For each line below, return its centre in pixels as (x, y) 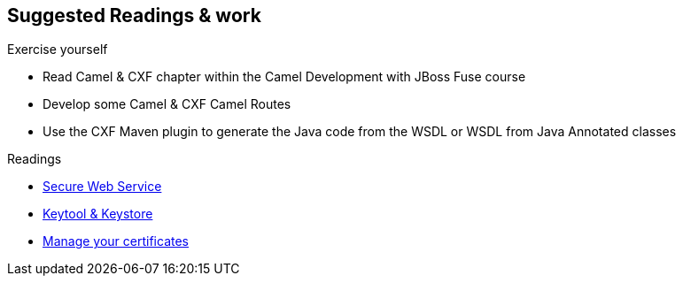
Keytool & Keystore (98, 214)
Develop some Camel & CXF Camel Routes (167, 104)
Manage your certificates (116, 241)
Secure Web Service (102, 187)
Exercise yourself (58, 50)
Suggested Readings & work (134, 15)
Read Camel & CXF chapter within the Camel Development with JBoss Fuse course (284, 77)
